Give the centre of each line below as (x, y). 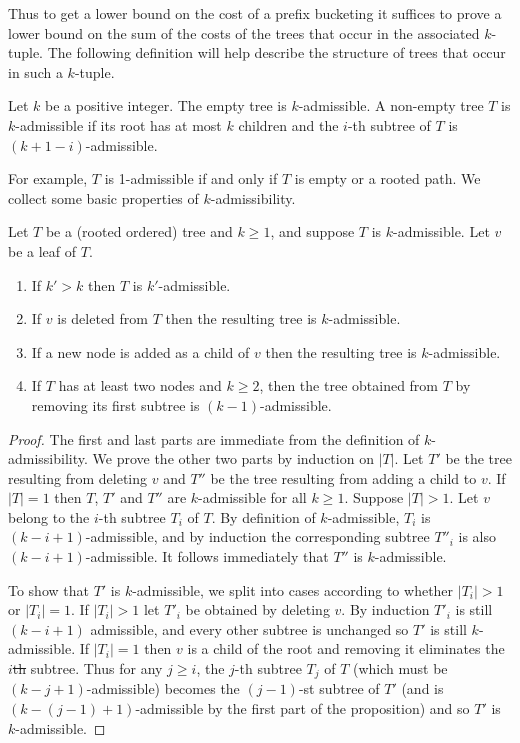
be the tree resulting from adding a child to (343, 477)
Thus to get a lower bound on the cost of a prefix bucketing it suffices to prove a (255, 13)
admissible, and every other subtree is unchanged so (249, 628)
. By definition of (263, 516)
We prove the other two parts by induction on (233, 458)
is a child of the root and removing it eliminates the (346, 648)
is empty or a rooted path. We (387, 178)
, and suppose (312, 231)
